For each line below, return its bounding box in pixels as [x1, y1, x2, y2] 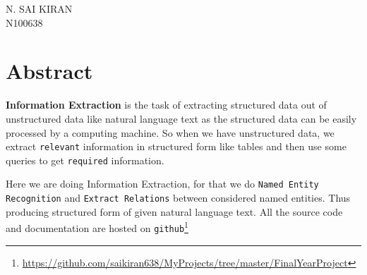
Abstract [6, 56, 93, 85]
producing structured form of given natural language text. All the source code [6, 204, 343, 219]
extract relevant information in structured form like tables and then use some [6, 139, 347, 154]
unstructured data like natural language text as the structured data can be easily [6, 111, 357, 126]
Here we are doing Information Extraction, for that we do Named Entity [6, 176, 319, 191]
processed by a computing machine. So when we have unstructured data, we [6, 125, 335, 140]
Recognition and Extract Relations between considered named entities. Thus [6, 190, 351, 205]
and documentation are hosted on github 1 [6, 219, 188, 235]
